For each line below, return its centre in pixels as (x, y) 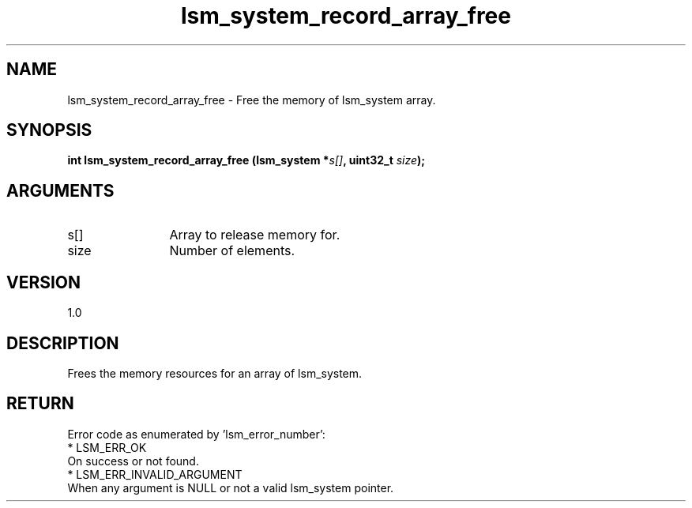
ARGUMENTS (60, 190)
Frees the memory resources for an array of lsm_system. (215, 373)
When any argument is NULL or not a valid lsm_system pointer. (231, 487)
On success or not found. (133, 461)
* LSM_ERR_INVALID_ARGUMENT (155, 474)
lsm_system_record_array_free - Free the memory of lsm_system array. (252, 100)
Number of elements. (232, 251)
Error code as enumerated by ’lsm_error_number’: (196, 434)
